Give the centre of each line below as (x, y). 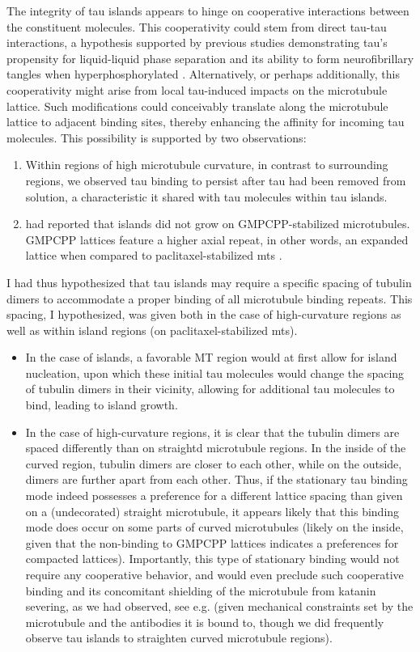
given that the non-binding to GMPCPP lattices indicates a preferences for (212, 542)
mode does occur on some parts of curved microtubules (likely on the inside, (214, 527)
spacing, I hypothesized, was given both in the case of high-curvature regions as (204, 314)
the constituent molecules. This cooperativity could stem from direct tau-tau (197, 26)
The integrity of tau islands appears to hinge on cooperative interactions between (208, 11)
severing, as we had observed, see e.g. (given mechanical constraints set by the (219, 606)
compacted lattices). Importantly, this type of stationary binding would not (212, 559)
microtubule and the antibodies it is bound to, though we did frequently (205, 622)
